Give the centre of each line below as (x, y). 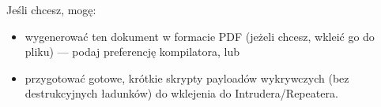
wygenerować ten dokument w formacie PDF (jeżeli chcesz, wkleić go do (200, 36)
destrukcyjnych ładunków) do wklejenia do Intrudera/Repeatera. (181, 93)
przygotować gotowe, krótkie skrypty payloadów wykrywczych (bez (187, 77)
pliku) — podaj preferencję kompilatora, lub (132, 52)
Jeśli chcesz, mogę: (51, 9)
